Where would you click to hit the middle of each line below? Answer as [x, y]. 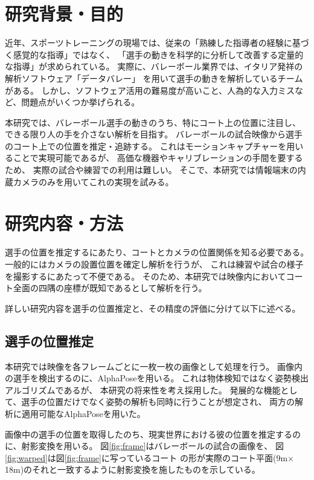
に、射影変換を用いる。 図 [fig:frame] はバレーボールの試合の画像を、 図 [145, 446]
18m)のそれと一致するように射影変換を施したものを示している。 [133, 469]
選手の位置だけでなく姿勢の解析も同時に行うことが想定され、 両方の [158, 402]
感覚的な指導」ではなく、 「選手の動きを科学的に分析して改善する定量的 [158, 54]
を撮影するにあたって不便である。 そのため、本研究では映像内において [146, 276]
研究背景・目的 [64, 14]
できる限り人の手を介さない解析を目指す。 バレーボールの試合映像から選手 [154, 134]
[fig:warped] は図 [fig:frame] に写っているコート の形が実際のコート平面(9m [146, 457]
